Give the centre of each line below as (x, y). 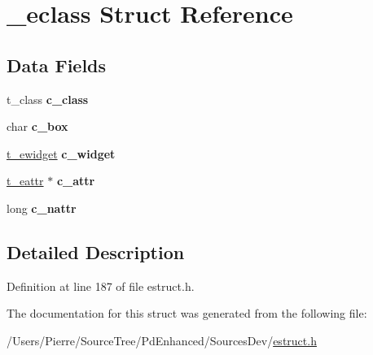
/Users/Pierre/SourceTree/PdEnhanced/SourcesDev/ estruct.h (162, 340)
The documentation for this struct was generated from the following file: (187, 313)
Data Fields (57, 65)
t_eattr (25, 181)
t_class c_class (48, 99)
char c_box (37, 126)
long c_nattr (42, 208)
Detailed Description (96, 251)
